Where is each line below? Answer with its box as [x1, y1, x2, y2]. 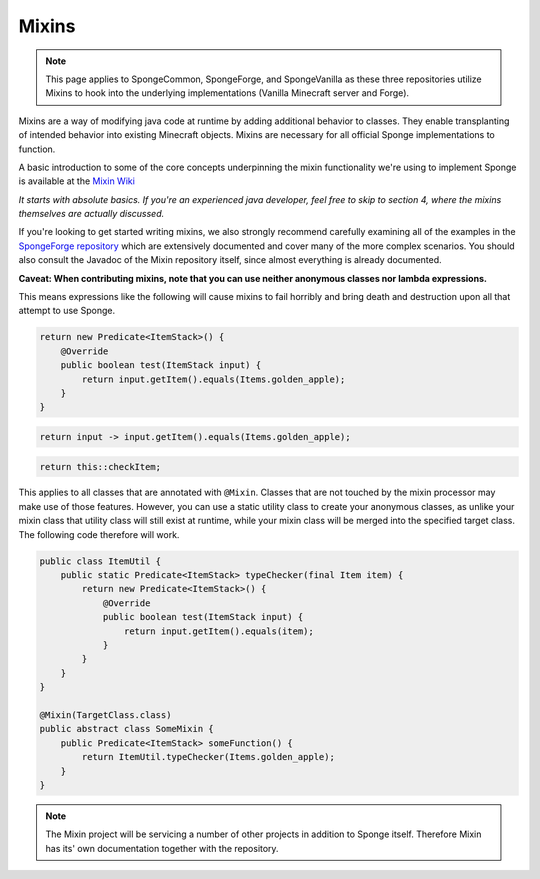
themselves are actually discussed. [18, 208, 165, 220]
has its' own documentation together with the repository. [45, 842, 279, 854]
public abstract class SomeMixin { [39, 723, 214, 735]
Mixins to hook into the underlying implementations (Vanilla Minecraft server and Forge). [45, 87, 410, 99]
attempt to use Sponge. [18, 305, 115, 317]
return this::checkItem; [39, 461, 162, 472]
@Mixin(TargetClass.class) [39, 709, 172, 720]
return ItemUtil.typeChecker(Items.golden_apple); [81, 751, 335, 763]
